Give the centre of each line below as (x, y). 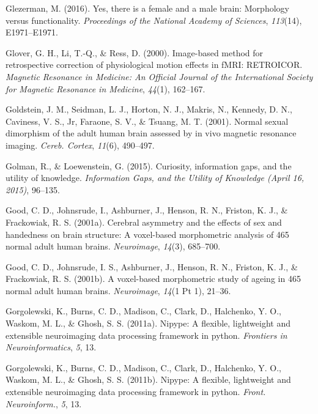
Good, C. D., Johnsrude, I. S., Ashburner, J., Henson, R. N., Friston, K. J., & (152, 266)
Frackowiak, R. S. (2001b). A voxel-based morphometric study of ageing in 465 (153, 279)
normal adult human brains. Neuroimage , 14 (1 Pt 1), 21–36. (118, 290)
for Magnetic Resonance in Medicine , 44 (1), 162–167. (105, 88)
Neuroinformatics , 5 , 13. (51, 347)
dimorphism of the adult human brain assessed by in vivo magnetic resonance (151, 133)
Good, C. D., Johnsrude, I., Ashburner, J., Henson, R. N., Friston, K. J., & (147, 210)
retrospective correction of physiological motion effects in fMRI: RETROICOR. (154, 65)
